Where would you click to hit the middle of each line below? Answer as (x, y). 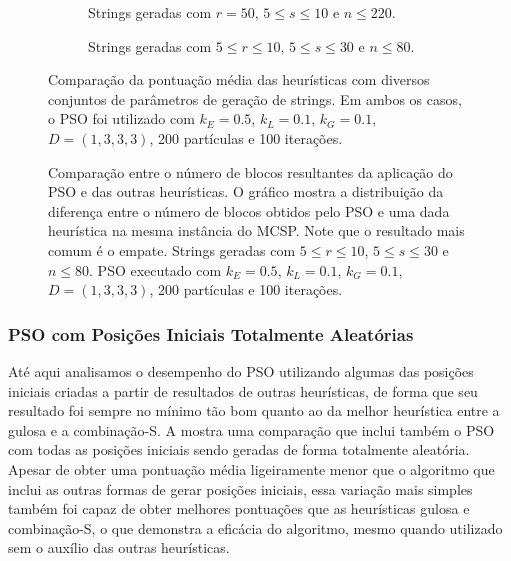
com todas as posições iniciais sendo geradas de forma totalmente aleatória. (239, 449)
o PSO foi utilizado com (121, 118)
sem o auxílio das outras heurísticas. (119, 547)
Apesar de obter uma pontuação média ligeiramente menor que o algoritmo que (251, 468)
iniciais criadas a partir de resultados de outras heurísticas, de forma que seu (243, 390)
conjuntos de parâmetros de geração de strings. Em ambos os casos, (255, 98)
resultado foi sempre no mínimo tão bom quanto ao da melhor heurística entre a (254, 410)
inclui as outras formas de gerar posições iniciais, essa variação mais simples (240, 488)
